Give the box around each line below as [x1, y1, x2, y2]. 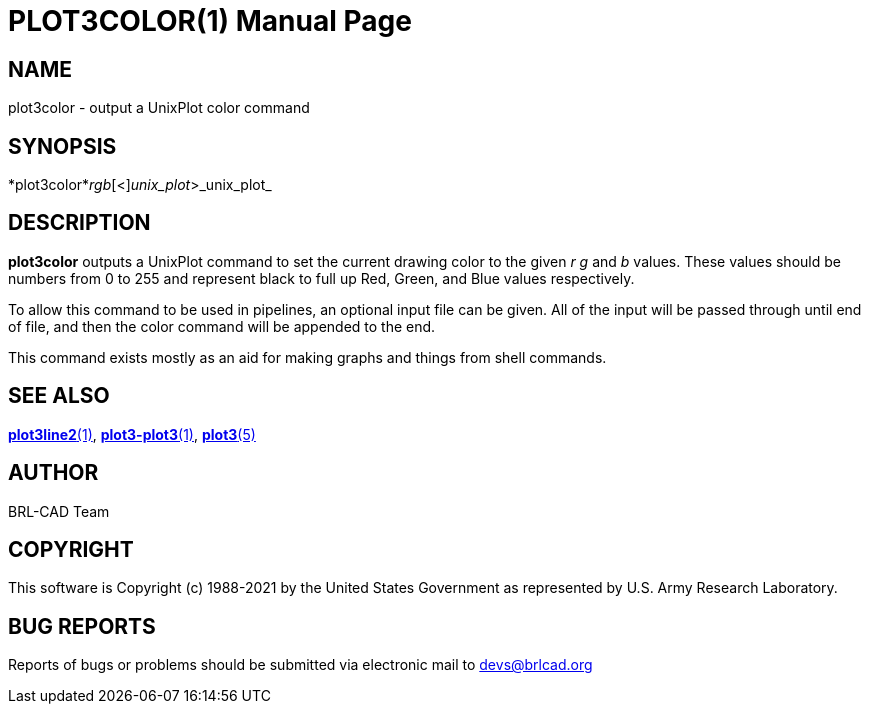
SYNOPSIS [8, 133, 117, 159]
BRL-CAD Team [8, 502, 110, 520]
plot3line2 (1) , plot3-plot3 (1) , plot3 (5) [8, 425, 256, 443]
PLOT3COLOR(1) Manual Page [8, 4, 412, 38]
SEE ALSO [8, 383, 110, 409]
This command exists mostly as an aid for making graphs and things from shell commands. [8, 348, 607, 366]
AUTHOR [8, 460, 99, 486]
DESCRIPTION [8, 210, 151, 236]
